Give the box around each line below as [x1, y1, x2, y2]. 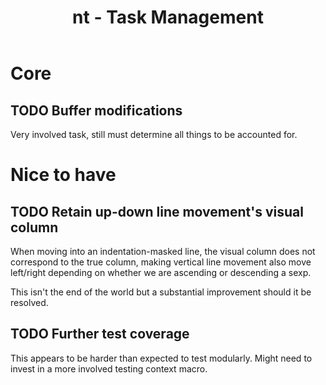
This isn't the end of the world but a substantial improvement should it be [10, 286, 312, 298]
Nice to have [10, 164, 117, 186]
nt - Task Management [72, 6, 264, 29]
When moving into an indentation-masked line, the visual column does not [10, 246, 316, 257]
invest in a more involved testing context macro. [10, 362, 208, 375]
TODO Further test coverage [10, 326, 190, 343]
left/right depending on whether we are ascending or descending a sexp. [10, 267, 312, 278]
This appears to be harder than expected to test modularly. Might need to [10, 352, 313, 364]
